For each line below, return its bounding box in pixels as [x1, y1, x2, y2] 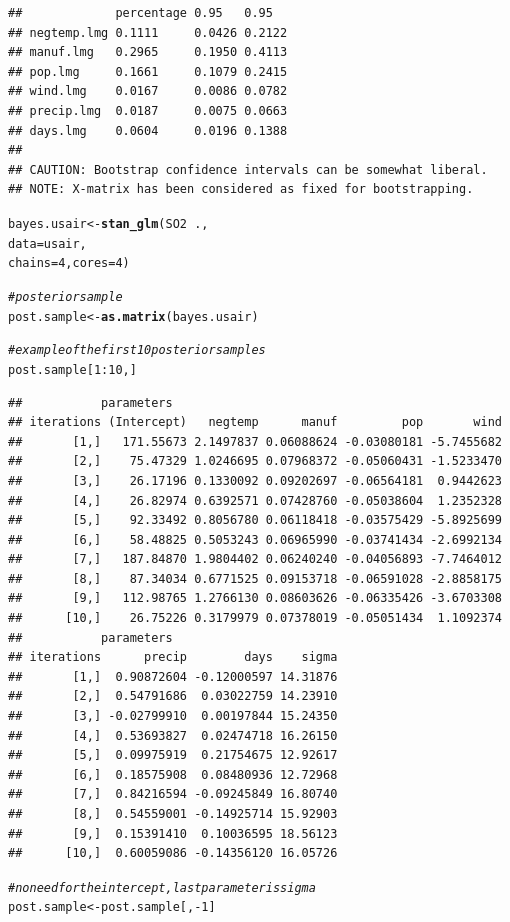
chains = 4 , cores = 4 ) [8, 256, 130, 271]
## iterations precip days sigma [8, 650, 338, 665]
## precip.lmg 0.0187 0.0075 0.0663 [8, 103, 288, 118]
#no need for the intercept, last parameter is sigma [8, 880, 316, 895]
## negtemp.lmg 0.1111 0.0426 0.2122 [8, 25, 288, 40]
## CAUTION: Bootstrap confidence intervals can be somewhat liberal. [8, 162, 488, 177]
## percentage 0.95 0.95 [8, 6, 273, 20]
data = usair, [8, 236, 87, 251]
